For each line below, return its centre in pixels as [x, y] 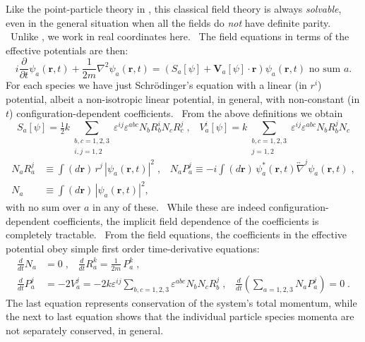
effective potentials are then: [67, 50]
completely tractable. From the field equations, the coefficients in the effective [176, 234]
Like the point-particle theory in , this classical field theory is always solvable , [174, 8]
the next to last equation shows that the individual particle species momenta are [180, 316]
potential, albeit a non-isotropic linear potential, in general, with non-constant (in [183, 99]
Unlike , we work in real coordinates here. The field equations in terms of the [180, 36]
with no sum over [43, 207]
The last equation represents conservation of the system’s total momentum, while [181, 302]
